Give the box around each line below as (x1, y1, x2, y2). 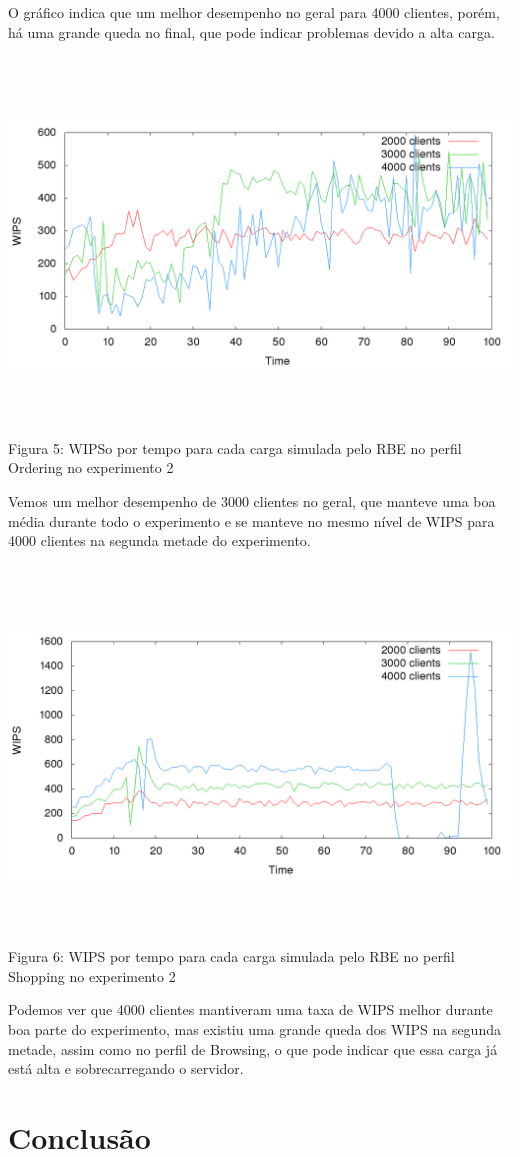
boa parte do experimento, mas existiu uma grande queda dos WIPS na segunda (8, 1019, 501, 1039)
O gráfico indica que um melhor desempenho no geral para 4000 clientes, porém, (8, 2, 500, 22)
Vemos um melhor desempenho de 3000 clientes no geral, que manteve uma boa (8, 490, 496, 511)
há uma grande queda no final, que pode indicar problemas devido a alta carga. (8, 21, 495, 42)
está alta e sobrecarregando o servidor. (8, 1058, 244, 1079)
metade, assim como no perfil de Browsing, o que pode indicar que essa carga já (8, 1038, 498, 1059)
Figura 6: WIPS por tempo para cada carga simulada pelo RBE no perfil (8, 946, 455, 967)
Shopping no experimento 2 (8, 965, 176, 986)
